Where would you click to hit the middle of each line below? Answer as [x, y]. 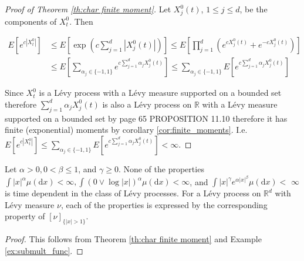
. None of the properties [161, 168]
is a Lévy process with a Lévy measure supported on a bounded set [160, 93]
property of [25, 216]
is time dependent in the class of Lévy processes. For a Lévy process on [133, 193]
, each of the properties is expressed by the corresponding [164, 204]
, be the [254, 9]
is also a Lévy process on [147, 104]
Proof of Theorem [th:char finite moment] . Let [88, 9]
